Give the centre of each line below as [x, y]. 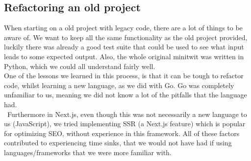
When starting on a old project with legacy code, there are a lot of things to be [123, 28]
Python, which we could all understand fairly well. [80, 66]
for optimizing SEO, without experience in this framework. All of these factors [122, 133]
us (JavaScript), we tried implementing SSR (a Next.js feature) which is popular [125, 124]
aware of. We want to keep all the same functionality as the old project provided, [126, 37]
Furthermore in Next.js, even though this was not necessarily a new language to [127, 114]
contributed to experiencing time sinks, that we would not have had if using [118, 143]
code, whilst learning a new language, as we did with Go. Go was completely [119, 85]
